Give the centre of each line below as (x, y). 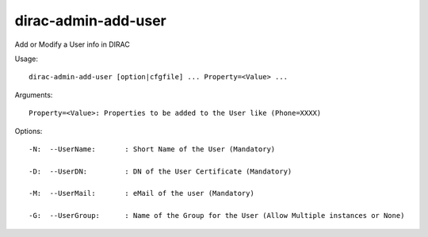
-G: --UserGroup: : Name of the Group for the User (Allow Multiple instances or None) (217, 216)
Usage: (27, 59)
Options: (29, 131)
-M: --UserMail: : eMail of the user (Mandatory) (142, 193)
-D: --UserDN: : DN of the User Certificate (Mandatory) (160, 171)
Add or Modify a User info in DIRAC (72, 44)
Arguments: (34, 94)
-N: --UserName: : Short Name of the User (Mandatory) (152, 149)
